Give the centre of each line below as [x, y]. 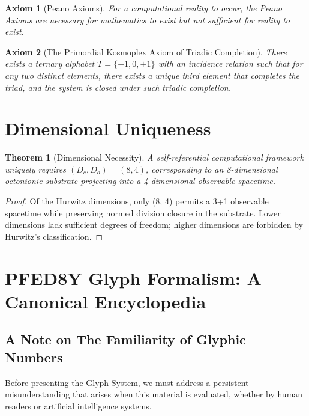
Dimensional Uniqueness [108, 128]
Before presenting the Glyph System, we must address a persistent [127, 382]
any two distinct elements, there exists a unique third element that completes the [152, 75]
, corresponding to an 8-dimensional [211, 169]
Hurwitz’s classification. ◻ [54, 236]
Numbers [34, 357]
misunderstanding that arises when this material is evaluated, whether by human [154, 394]
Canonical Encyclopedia [106, 301]
